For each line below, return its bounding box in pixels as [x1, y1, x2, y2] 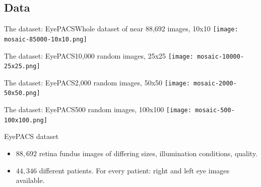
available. [16, 175, 45, 185]
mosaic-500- [195, 107, 235, 114]
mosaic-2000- [193, 79, 237, 87]
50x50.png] [4, 89, 40, 97]
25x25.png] [4, 63, 40, 70]
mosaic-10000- [197, 53, 244, 60]
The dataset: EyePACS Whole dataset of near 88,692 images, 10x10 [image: [4, 23, 238, 34]
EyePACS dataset [4, 131, 59, 142]
